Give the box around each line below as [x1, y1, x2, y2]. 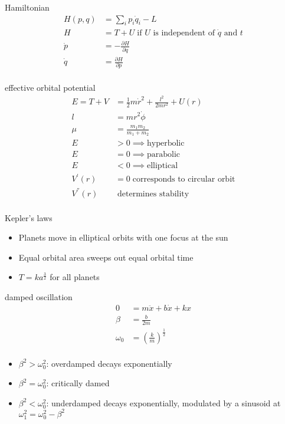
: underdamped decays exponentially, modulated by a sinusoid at [46, 396, 281, 409]
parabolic [146, 150, 181, 159]
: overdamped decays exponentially [46, 357, 172, 369]
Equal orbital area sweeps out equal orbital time [18, 251, 194, 263]
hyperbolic [146, 139, 185, 147]
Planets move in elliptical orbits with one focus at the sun [18, 231, 228, 244]
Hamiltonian [5, 1, 50, 13]
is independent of [153, 28, 215, 37]
